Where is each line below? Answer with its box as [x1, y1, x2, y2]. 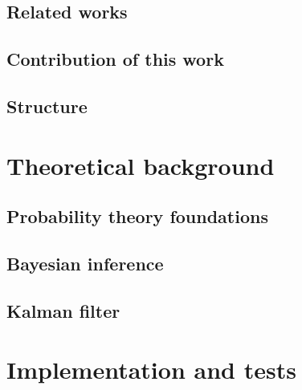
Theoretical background [6, 148, 275, 181]
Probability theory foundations [6, 204, 268, 229]
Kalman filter [6, 298, 120, 323]
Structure [6, 93, 88, 118]
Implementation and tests [6, 353, 296, 386]
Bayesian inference [6, 250, 164, 275]
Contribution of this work [6, 47, 224, 71]
